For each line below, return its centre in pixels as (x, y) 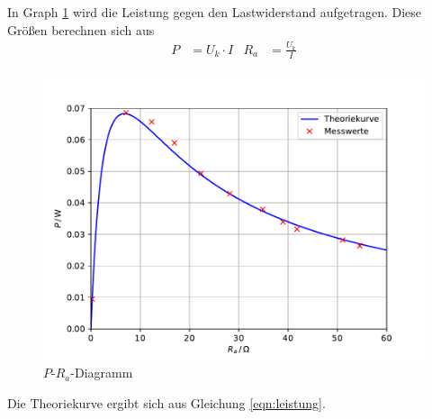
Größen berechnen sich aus (81, 29)
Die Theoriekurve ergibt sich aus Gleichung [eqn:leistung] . (166, 402)
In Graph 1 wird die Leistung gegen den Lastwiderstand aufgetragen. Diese (215, 12)
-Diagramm (102, 373)
